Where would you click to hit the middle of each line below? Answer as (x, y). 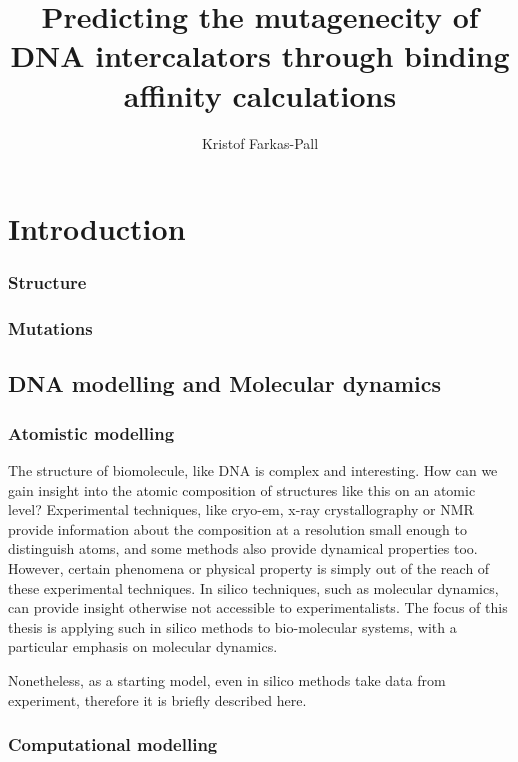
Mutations (50, 328)
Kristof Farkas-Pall (260, 142)
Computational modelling (113, 744)
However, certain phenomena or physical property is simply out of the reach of (249, 567)
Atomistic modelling (91, 432)
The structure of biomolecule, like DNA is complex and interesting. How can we (253, 469)
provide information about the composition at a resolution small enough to (237, 528)
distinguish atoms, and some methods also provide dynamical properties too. (243, 548)
